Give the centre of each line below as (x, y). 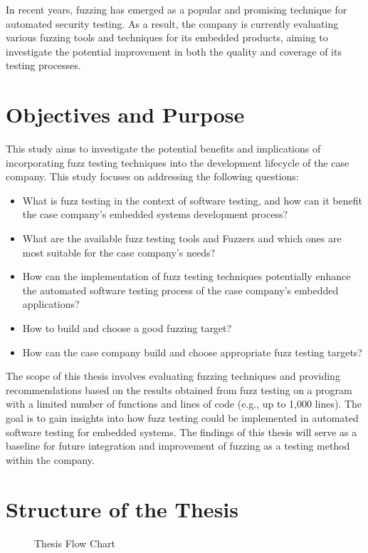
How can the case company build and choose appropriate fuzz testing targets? (192, 352)
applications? (51, 304)
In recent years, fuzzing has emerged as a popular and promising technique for (177, 9)
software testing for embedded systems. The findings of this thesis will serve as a (182, 431)
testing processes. (43, 65)
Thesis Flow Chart (75, 543)
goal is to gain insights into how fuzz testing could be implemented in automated (182, 418)
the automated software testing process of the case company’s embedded (180, 290)
